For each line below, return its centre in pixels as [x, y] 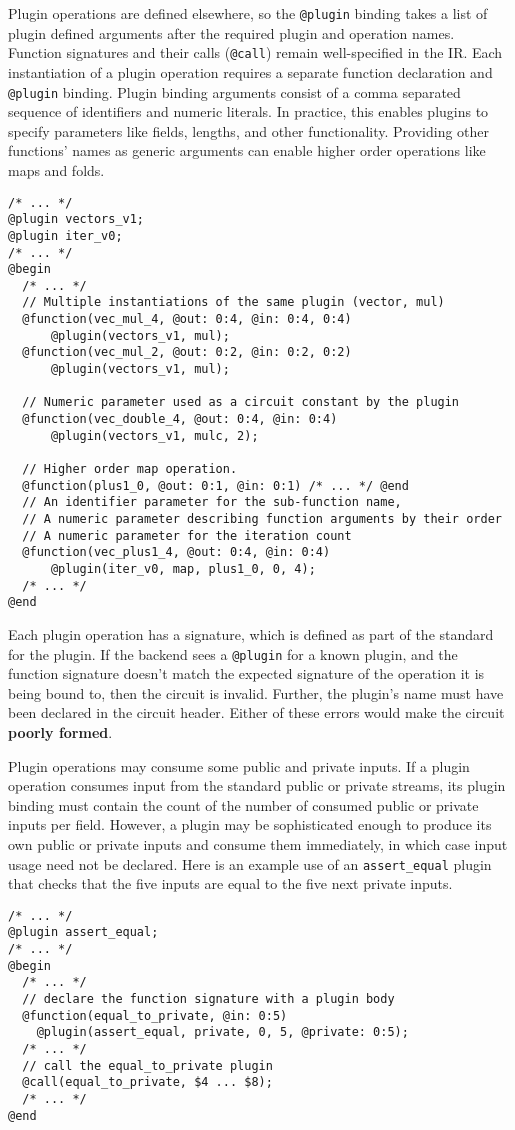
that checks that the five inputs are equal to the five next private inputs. [230, 883]
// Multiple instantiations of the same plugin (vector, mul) [233, 302]
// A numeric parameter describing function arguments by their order [262, 519]
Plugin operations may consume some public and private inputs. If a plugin [239, 765]
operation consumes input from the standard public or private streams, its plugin [257, 785]
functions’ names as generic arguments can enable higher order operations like [247, 150]
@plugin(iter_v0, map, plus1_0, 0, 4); [183, 568]
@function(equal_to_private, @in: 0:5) [155, 1015]
